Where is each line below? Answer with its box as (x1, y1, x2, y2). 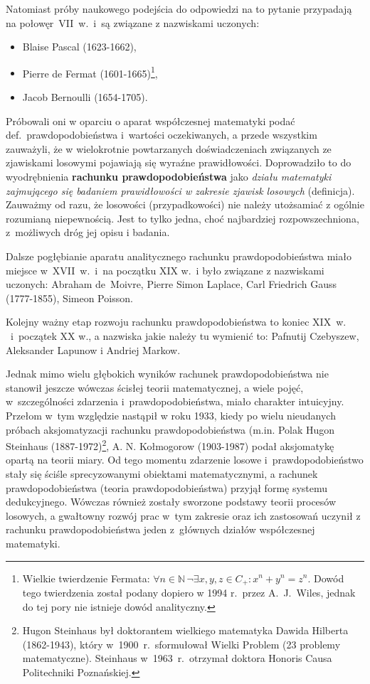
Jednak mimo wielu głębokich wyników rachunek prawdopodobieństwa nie (6, 366, 329, 381)
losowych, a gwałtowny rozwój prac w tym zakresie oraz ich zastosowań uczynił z (6, 508, 361, 523)
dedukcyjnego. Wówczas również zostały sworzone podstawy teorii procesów (6, 494, 337, 509)
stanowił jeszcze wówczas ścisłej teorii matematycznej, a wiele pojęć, (6, 380, 304, 395)
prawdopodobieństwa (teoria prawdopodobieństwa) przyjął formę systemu (6, 480, 328, 495)
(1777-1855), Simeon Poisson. (6, 290, 133, 305)
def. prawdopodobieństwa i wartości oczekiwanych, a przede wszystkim (6, 127, 317, 142)
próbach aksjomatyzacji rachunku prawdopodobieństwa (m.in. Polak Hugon (6, 422, 335, 437)
